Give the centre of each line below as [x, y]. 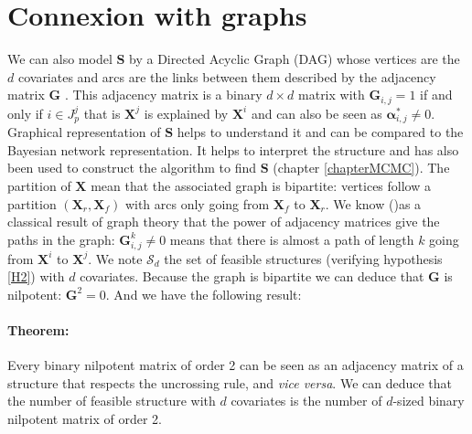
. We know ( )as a [373, 203]
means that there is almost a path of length [292, 239]
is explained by [186, 113]
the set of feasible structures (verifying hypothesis [303, 258]
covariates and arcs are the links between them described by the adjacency [227, 76]
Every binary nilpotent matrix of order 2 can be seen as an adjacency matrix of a [236, 365]
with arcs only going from [197, 203]
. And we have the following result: [204, 294]
